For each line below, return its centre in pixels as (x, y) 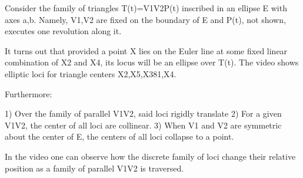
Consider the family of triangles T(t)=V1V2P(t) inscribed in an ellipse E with (146, 8)
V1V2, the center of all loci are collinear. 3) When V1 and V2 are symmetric (143, 125)
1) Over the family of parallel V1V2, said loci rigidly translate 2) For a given (143, 113)
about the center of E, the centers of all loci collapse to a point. (119, 136)
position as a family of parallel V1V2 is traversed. (94, 168)
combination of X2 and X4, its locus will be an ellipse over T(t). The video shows (152, 62)
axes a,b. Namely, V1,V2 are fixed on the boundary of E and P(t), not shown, (145, 19)
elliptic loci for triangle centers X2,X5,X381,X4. (91, 73)
